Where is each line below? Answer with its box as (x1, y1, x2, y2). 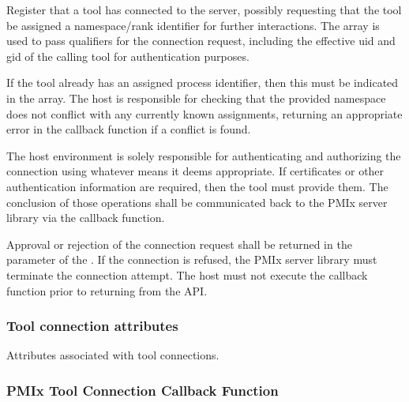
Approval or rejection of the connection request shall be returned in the (6, 235, 352, 252)
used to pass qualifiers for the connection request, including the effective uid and (6, 32, 396, 49)
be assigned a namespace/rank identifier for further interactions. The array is (6, 17, 380, 33)
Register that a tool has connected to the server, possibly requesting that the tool (6, 2, 402, 17)
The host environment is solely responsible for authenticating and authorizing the (6, 147, 401, 163)
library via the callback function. (6, 209, 165, 226)
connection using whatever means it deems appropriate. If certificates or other (6, 163, 385, 179)
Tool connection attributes (6, 316, 178, 336)
